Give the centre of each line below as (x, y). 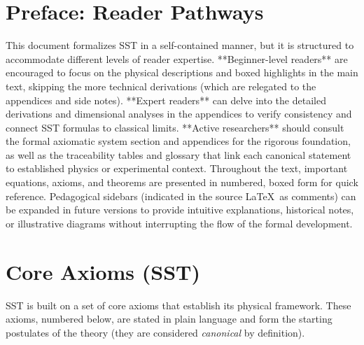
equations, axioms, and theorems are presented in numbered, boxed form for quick (182, 182)
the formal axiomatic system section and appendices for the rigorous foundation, (178, 141)
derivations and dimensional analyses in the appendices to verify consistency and (179, 114)
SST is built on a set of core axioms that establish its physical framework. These (178, 305)
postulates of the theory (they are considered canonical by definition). (155, 332)
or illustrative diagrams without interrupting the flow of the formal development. (179, 223)
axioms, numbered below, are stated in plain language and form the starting (169, 319)
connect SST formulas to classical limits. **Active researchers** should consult (175, 127)
